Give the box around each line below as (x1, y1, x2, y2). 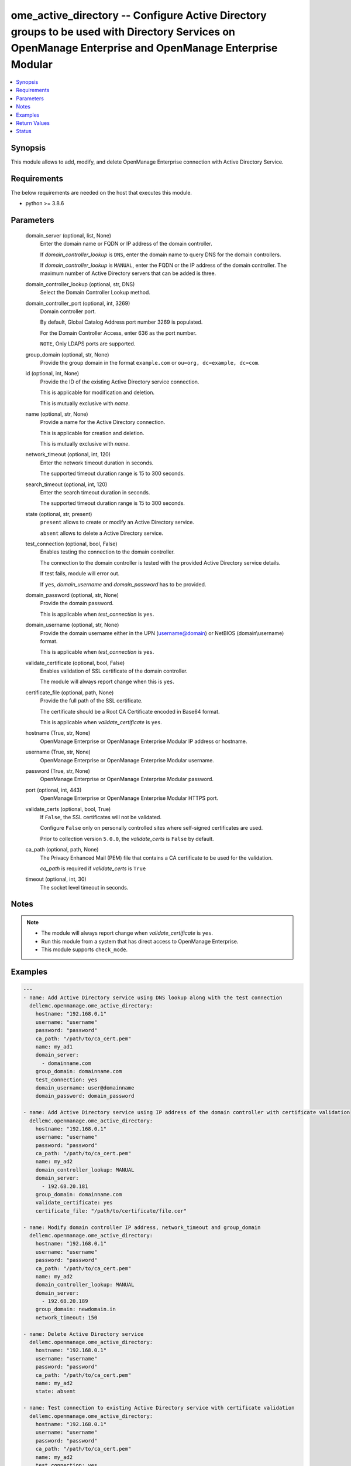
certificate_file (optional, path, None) (25, 689, 114, 696)
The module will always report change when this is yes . (40, 678, 175, 686)
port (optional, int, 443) (25, 786, 82, 793)
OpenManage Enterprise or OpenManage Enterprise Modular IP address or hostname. (40, 738, 247, 745)
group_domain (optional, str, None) (25, 351, 109, 358)
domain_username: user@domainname (35, 1084, 135, 1091)
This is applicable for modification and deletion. (40, 389, 155, 396)
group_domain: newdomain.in (35, 1306, 116, 1313)
